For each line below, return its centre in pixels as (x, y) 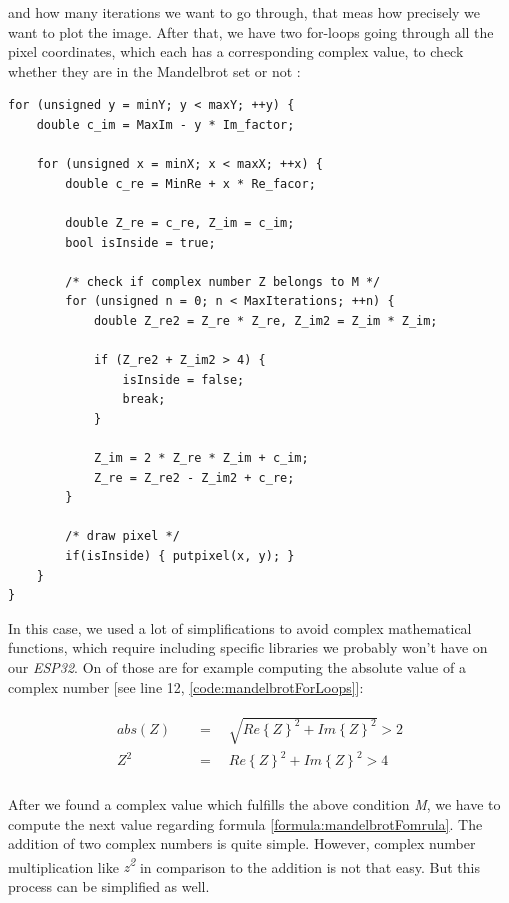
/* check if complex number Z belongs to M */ (223, 281)
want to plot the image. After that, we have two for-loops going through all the (251, 31)
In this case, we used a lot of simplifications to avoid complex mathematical (240, 627)
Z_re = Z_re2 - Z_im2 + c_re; (194, 477)
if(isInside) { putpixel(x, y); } (180, 556)
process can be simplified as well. (109, 885)
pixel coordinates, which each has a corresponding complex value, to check (236, 51)
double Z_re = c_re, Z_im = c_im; (180, 222)
